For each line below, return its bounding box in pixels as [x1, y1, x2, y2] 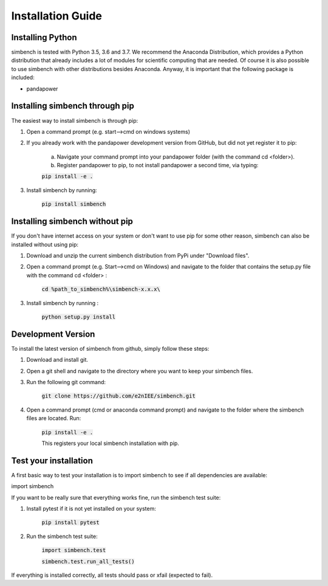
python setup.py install [41, 313, 115, 320]
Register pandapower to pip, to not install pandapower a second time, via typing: [56, 162, 259, 169]
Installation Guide [11, 9, 103, 22]
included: [11, 74, 35, 81]
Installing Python [11, 32, 77, 43]
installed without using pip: [11, 241, 79, 248]
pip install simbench [41, 201, 106, 208]
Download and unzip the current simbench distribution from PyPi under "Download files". [26, 252, 250, 259]
